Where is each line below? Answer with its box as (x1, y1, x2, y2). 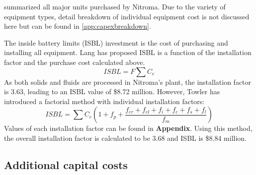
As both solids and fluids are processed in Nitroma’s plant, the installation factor (4, 76, 252, 87)
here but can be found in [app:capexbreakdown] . (4, 21, 151, 31)
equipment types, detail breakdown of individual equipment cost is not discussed (4, 11, 250, 21)
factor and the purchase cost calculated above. (4, 57, 145, 67)
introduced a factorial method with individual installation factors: (4, 96, 205, 106)
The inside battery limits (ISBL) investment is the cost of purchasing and (4, 37, 228, 48)
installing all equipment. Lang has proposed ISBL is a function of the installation (4, 47, 252, 58)
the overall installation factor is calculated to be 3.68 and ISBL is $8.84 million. (4, 132, 247, 143)
